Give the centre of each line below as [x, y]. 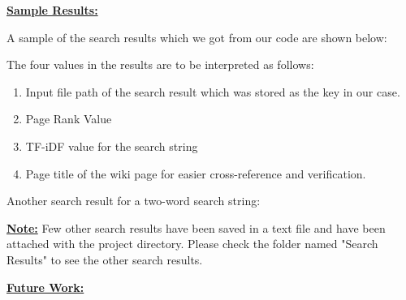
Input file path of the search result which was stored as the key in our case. [213, 91]
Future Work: [45, 287]
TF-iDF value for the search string [112, 146]
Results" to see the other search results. [105, 259]
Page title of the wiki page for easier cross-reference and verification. [196, 173]
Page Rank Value [69, 119]
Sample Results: [52, 10]
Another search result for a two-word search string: [134, 201]
